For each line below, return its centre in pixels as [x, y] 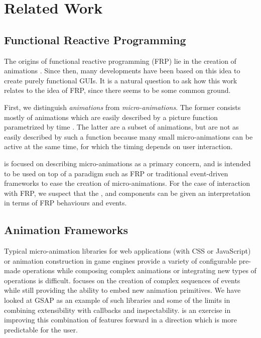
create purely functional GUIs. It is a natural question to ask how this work [121, 80]
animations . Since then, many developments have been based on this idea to [122, 71]
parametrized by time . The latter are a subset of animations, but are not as [121, 127]
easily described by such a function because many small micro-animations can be [128, 136]
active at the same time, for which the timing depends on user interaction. [118, 146]
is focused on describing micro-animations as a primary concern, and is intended [127, 163]
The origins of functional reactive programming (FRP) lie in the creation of [120, 61]
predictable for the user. [41, 329]
